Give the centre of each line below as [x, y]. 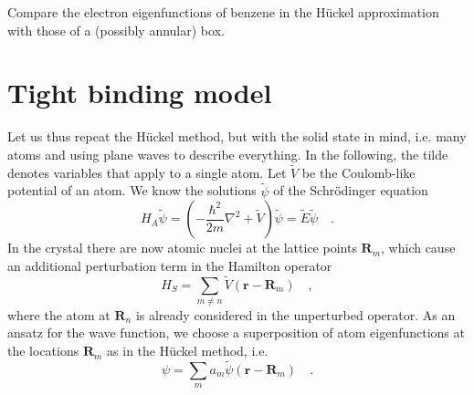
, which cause [418, 248]
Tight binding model [140, 93]
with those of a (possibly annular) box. [116, 30]
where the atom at [59, 314]
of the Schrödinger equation [351, 190]
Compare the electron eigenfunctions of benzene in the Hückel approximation [223, 12]
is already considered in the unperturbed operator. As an [295, 314]
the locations [43, 351]
